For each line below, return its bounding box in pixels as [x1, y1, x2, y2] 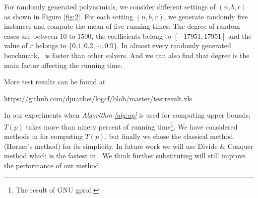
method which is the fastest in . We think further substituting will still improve [4, 150, 246, 161]
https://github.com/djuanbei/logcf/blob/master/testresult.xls [4, 93, 192, 103]
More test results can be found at [4, 76, 106, 87]
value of [4, 40, 28, 51]
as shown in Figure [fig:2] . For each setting [4, 11, 133, 21]
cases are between [4, 30, 58, 41]
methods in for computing [4, 131, 83, 141]
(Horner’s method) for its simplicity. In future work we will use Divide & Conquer [4, 140, 254, 151]
